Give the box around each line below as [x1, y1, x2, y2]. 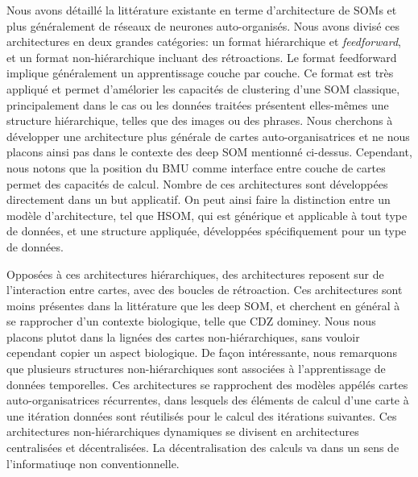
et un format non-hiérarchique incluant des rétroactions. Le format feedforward [6, 48, 397, 65]
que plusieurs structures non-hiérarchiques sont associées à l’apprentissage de [6, 360, 386, 377]
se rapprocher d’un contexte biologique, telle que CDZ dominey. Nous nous [6, 313, 376, 330]
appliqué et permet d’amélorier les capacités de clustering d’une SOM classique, [6, 80, 400, 97]
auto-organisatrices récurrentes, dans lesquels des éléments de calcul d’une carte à [6, 392, 409, 409]
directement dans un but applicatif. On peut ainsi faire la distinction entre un [6, 191, 391, 208]
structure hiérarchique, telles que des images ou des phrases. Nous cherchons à [6, 112, 393, 129]
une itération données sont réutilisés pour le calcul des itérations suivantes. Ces [6, 407, 397, 424]
